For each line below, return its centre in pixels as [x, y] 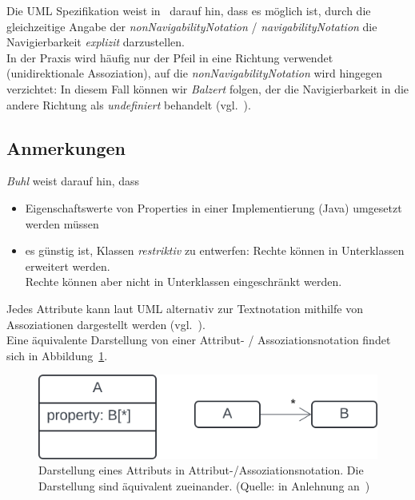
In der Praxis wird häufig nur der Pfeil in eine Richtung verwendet [170, 57]
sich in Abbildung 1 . [57, 355]
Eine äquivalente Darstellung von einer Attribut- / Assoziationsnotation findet [199, 340]
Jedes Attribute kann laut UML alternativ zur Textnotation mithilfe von [185, 308]
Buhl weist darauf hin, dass [73, 181]
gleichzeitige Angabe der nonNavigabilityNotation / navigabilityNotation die [192, 26]
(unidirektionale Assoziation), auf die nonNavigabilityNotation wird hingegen [195, 73]
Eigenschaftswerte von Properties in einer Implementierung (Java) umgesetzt [213, 207]
